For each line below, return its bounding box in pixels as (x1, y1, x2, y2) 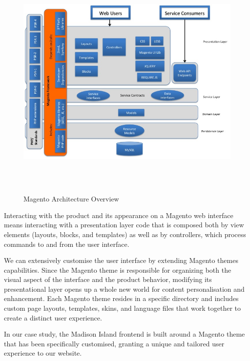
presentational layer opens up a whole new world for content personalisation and (4, 283, 245, 294)
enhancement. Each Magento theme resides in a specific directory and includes (4, 293, 239, 303)
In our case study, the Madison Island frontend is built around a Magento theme (4, 329, 245, 339)
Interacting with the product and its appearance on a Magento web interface (4, 210, 233, 220)
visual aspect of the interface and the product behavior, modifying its (4, 274, 212, 284)
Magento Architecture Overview (23, 194, 119, 204)
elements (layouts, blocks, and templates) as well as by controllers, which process (4, 229, 246, 239)
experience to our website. (4, 348, 82, 358)
